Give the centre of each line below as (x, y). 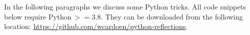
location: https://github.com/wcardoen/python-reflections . (96, 26)
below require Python (38, 16)
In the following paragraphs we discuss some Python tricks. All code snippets (125, 6)
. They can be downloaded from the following (172, 16)
